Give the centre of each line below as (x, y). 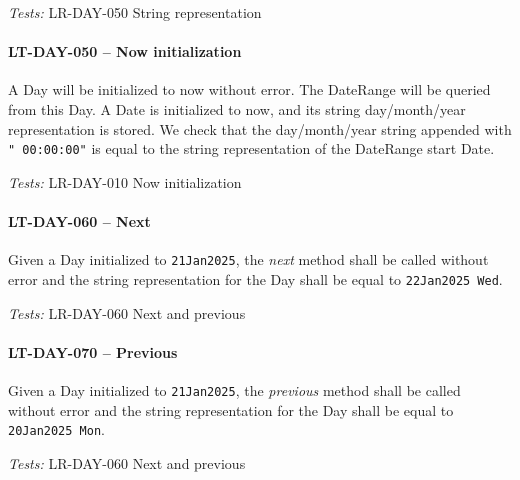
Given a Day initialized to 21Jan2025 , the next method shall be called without (248, 259)
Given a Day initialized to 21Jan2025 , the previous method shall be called (234, 389)
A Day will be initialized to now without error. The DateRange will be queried (249, 89)
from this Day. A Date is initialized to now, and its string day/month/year (237, 108)
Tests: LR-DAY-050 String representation (135, 12)
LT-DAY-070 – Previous (93, 351)
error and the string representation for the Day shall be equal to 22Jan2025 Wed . (255, 278)
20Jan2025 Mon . (56, 429)
